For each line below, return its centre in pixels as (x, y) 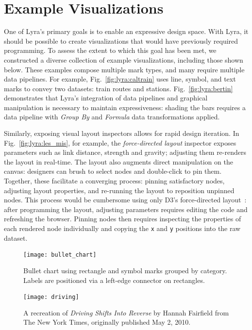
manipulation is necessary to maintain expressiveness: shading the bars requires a (125, 107)
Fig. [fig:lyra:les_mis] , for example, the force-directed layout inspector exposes (120, 142)
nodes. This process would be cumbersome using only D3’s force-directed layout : (125, 200)
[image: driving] (51, 297)
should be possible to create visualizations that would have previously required (121, 41)
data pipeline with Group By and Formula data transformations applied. (112, 117)
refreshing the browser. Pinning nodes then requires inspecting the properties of (123, 219)
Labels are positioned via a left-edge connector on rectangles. (114, 280)
